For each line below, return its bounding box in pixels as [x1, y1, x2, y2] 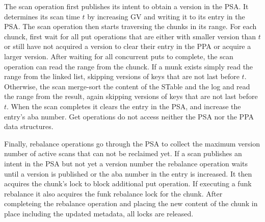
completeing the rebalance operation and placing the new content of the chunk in [4, 198, 258, 209]
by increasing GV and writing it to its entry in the [87, 11, 245, 21]
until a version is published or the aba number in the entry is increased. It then [4, 168, 252, 179]
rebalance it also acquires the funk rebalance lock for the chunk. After [4, 188, 223, 199]
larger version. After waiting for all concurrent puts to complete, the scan [4, 51, 233, 61]
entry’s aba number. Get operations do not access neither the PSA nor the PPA [4, 111, 254, 121]
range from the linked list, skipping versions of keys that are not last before [4, 71, 240, 82]
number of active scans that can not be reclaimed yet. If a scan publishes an [4, 148, 242, 159]
